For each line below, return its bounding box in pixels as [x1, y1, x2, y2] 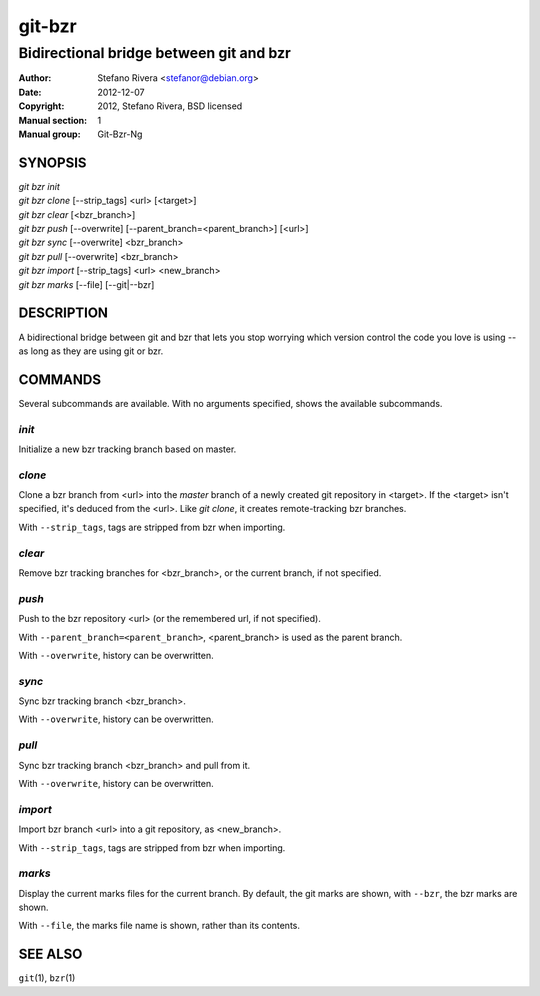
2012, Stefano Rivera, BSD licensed [97, 100, 243, 112]
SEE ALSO [18, 946, 83, 963]
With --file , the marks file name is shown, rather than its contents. [18, 920, 300, 932]
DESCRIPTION [18, 305, 109, 322]
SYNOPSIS [18, 154, 87, 171]
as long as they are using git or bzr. [18, 345, 164, 357]
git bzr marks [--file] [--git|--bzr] [18, 278, 155, 290]
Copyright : [18, 100, 65, 112]
